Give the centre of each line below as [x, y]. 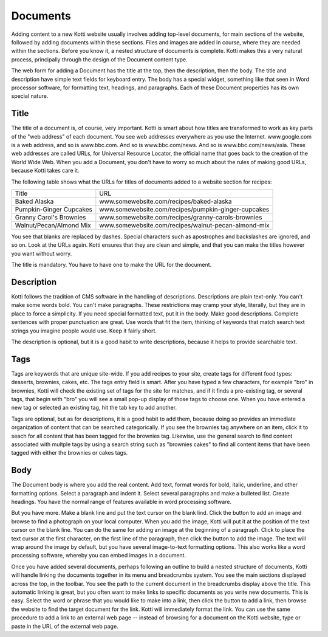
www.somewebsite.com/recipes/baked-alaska [166, 201]
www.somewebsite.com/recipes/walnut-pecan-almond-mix [184, 225]
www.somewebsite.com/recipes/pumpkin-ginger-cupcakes [184, 209]
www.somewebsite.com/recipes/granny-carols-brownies [181, 217]
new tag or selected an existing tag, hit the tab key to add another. [94, 408]
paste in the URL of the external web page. [65, 626]
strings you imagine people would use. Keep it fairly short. [84, 331]
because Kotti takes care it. [45, 171]
